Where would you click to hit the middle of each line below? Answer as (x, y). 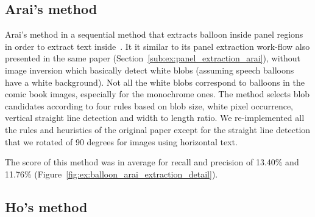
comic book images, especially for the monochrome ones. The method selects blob (157, 94)
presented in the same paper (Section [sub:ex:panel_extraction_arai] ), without (153, 58)
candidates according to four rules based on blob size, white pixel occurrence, (149, 105)
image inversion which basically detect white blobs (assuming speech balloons (150, 70)
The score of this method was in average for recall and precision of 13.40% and (152, 162)
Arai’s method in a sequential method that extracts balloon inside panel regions (154, 34)
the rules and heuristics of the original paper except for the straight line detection (158, 129)
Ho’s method (46, 206)
